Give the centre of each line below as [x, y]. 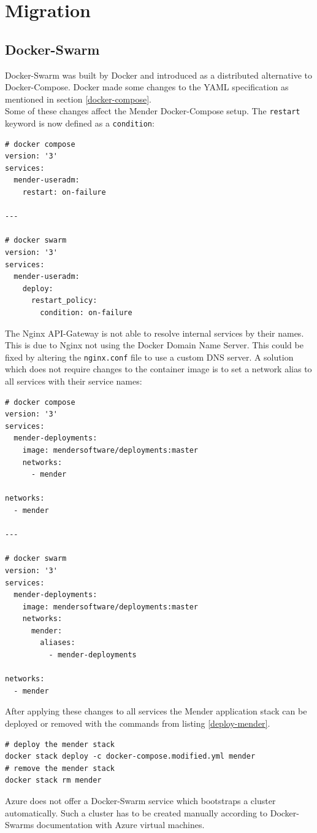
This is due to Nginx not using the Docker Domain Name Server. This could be [154, 345]
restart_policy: [64, 301]
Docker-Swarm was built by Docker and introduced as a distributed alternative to [158, 75]
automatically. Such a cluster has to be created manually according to [136, 812]
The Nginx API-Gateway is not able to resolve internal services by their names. [155, 333]
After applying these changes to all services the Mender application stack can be [156, 711]
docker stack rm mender [53, 780]
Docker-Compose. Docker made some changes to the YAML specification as [147, 87]
